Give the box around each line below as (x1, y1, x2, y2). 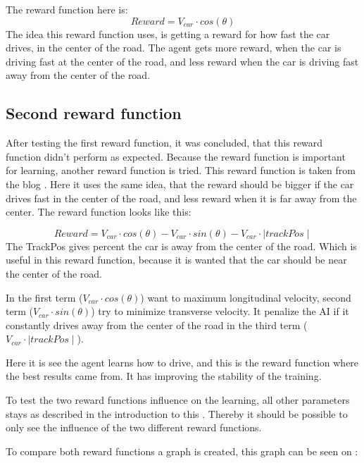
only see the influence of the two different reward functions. (6, 420, 262, 435)
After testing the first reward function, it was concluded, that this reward (6, 135, 323, 150)
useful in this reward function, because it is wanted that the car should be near (6, 252, 347, 267)
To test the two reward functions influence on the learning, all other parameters (6, 393, 350, 407)
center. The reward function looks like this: (6, 204, 192, 219)
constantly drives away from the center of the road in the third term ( (6, 317, 308, 332)
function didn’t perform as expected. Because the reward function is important (6, 149, 346, 163)
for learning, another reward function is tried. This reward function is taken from (6, 163, 356, 178)
